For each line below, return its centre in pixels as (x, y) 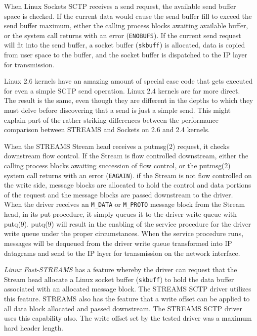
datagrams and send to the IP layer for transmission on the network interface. (122, 253)
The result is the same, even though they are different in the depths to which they (128, 100)
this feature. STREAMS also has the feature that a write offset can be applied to (127, 298)
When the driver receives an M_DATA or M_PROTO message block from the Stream (125, 204)
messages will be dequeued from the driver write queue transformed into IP (118, 243)
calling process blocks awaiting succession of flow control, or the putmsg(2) (117, 166)
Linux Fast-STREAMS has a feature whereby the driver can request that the (121, 269)
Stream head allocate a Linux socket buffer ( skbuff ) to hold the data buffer (119, 279)
